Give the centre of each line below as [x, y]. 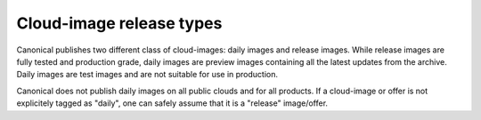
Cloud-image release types [119, 23]
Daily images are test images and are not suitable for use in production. [147, 75]
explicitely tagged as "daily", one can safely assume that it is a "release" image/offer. [172, 103]
